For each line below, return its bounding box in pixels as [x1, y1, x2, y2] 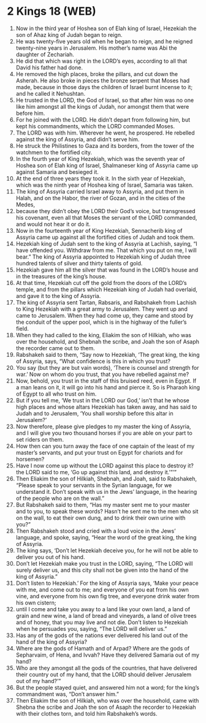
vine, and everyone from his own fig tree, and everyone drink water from [15, 592, 200, 600]
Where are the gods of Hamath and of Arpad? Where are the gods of [15, 644, 190, 652]
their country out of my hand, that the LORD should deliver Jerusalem [15, 671, 192, 678]
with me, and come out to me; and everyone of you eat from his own [15, 585, 189, 593]
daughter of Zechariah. [15, 50, 74, 58]
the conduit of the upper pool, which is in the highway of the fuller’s [15, 318, 187, 326]
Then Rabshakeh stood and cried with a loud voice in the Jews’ [15, 527, 176, 534]
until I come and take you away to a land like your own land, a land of [15, 605, 191, 612]
